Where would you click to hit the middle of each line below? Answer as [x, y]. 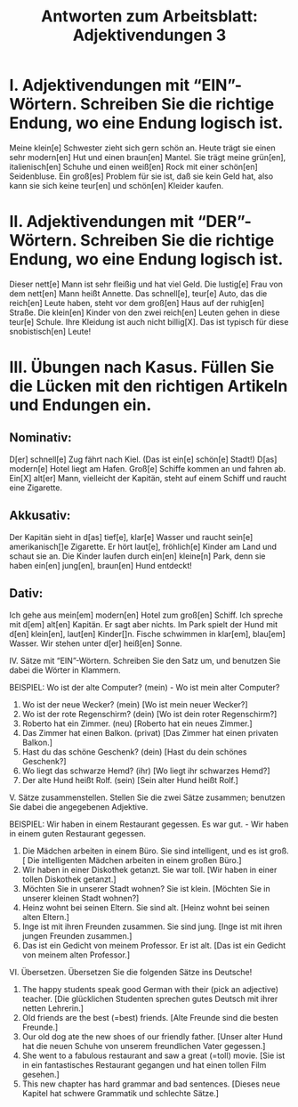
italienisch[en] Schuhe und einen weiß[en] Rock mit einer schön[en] [133, 166]
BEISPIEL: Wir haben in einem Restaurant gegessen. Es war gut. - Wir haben [149, 824]
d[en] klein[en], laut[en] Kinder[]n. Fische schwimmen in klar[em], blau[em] [148, 634]
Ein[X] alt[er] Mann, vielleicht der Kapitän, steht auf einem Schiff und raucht [148, 478]
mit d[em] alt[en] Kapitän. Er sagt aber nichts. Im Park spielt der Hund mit [144, 624]
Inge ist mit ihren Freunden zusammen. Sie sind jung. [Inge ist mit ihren [152, 926]
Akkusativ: [40, 516]
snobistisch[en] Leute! [50, 331]
